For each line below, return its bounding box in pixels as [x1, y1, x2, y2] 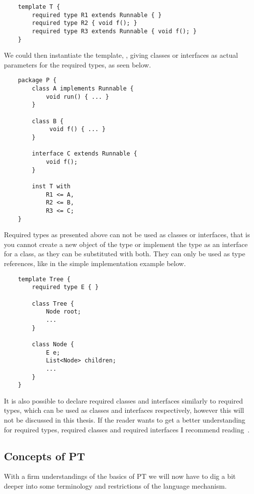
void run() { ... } [46, 93, 109, 100]
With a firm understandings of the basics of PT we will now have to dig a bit [4, 471, 236, 481]
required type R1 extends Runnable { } [32, 11, 162, 19]
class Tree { [32, 300, 74, 307]
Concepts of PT [4, 448, 85, 463]
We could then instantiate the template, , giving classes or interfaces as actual [4, 50, 238, 60]
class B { [32, 117, 64, 125]
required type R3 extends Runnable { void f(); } [32, 27, 197, 35]
